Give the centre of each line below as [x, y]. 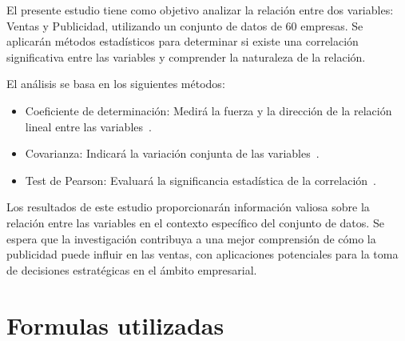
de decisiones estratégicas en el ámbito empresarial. [132, 269]
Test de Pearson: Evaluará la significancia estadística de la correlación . [201, 180]
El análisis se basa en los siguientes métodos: [116, 84]
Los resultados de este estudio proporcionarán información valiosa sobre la [188, 207]
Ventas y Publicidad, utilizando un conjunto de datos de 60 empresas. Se [185, 25]
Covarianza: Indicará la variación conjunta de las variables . [172, 153]
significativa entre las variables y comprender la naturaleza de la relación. [186, 56]
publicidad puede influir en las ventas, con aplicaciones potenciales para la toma [202, 254]
